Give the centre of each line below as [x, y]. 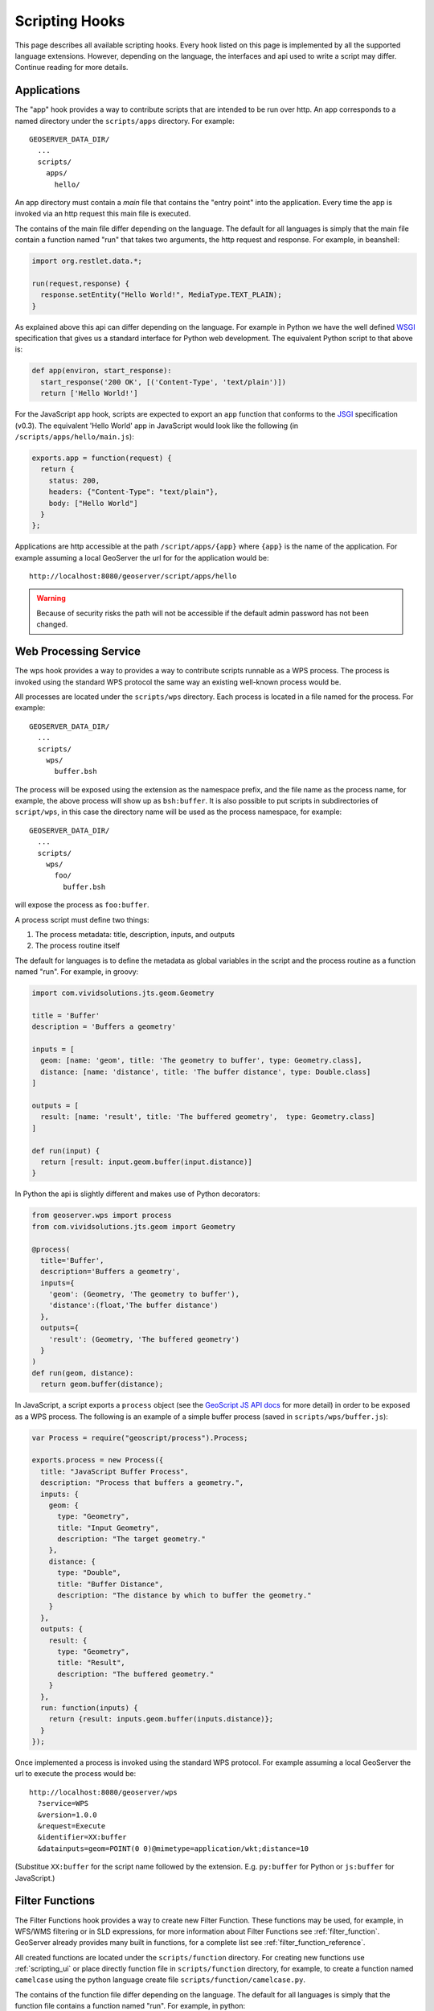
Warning [51, 598]
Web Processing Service [78, 652]
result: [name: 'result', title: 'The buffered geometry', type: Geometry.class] [208, 1117]
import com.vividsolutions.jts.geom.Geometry [123, 993]
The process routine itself [78, 946]
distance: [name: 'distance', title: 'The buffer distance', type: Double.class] [206, 1071]
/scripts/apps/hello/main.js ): [74, 436]
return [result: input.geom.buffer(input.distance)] [146, 1162]
